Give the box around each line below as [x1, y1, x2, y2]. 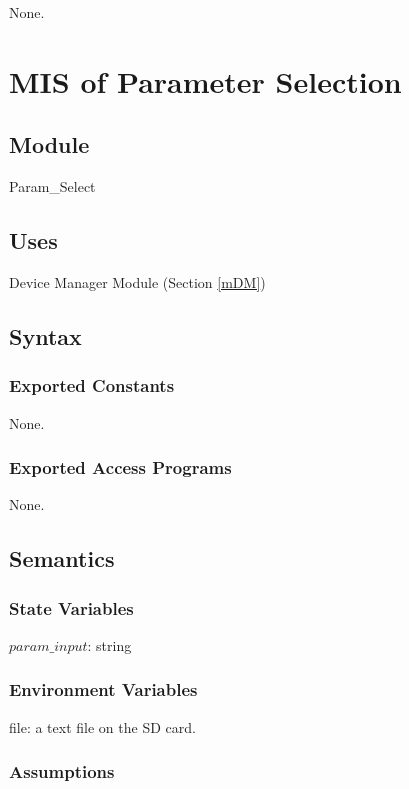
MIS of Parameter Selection [9, 60, 402, 101]
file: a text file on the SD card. [9, 716, 196, 737]
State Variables [9, 595, 134, 620]
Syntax [9, 320, 82, 351]
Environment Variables [9, 677, 198, 702]
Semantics [9, 543, 115, 574]
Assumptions [9, 759, 115, 784]
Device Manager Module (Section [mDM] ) [9, 271, 266, 292]
